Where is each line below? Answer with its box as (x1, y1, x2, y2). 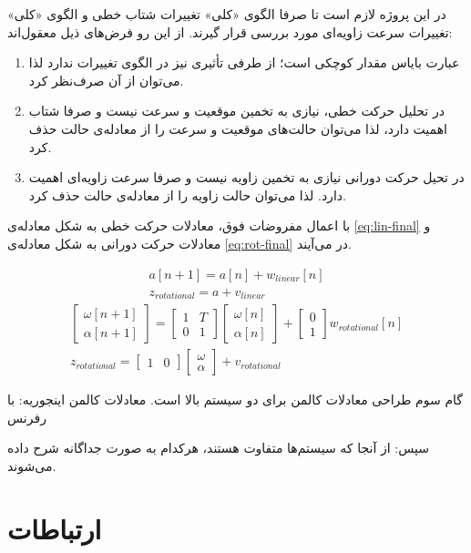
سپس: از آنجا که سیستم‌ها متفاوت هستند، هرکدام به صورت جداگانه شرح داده (7, 438, 429, 457)
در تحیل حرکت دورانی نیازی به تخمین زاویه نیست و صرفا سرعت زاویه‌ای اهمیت (28, 168, 465, 187)
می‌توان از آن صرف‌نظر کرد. (28, 70, 184, 89)
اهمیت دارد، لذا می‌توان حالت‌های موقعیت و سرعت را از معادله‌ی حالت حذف (28, 118, 447, 138)
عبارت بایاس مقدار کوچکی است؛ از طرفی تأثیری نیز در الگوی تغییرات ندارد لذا (28, 53, 460, 72)
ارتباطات (7, 509, 102, 547)
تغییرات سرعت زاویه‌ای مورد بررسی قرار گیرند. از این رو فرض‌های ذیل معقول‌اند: (7, 22, 453, 41)
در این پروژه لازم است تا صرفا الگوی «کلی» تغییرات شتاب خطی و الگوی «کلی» (7, 5, 446, 23)
